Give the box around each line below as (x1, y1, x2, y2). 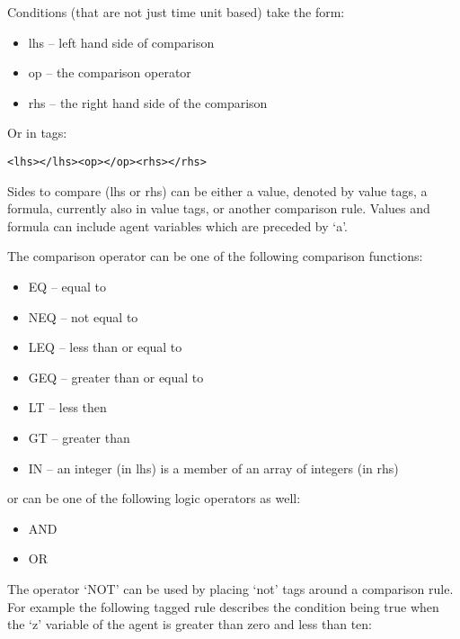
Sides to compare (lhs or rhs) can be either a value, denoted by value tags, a (7, 181, 428, 200)
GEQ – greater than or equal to (28, 367, 204, 386)
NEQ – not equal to (28, 307, 138, 326)
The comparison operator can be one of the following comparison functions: (7, 247, 423, 265)
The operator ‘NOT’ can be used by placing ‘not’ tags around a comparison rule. (7, 579, 454, 598)
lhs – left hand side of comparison (28, 32, 215, 51)
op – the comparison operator (28, 63, 191, 82)
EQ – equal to (28, 277, 106, 295)
